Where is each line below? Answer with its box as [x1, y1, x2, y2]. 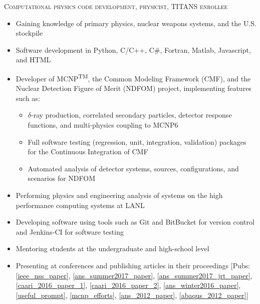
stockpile [16, 28, 43, 38]
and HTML [16, 54, 51, 65]
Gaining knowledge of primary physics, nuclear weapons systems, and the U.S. [16, 18, 256, 28]
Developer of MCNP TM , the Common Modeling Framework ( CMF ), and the [16, 71, 251, 83]
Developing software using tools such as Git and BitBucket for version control [16, 217, 254, 227]
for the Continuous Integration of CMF [28, 146, 148, 157]
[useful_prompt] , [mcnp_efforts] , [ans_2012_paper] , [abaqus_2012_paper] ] [16, 289, 248, 300]
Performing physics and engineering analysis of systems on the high [16, 189, 223, 200]
